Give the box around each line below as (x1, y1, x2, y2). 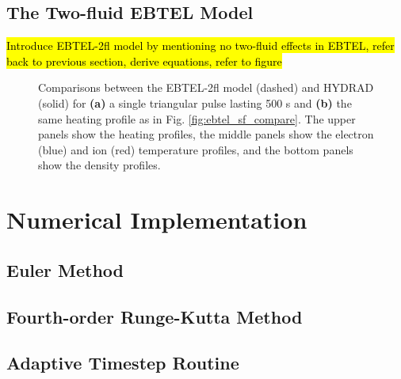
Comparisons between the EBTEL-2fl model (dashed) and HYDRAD (38, 79, 374, 96)
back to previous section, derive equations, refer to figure (6, 52, 282, 69)
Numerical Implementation (6, 203, 307, 236)
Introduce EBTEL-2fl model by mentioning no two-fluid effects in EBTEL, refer (6, 37, 395, 54)
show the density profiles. (38, 157, 161, 173)
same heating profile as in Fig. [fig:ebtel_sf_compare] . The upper (38, 110, 356, 127)
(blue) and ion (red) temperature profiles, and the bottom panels (38, 141, 353, 157)
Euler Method (6, 257, 124, 282)
